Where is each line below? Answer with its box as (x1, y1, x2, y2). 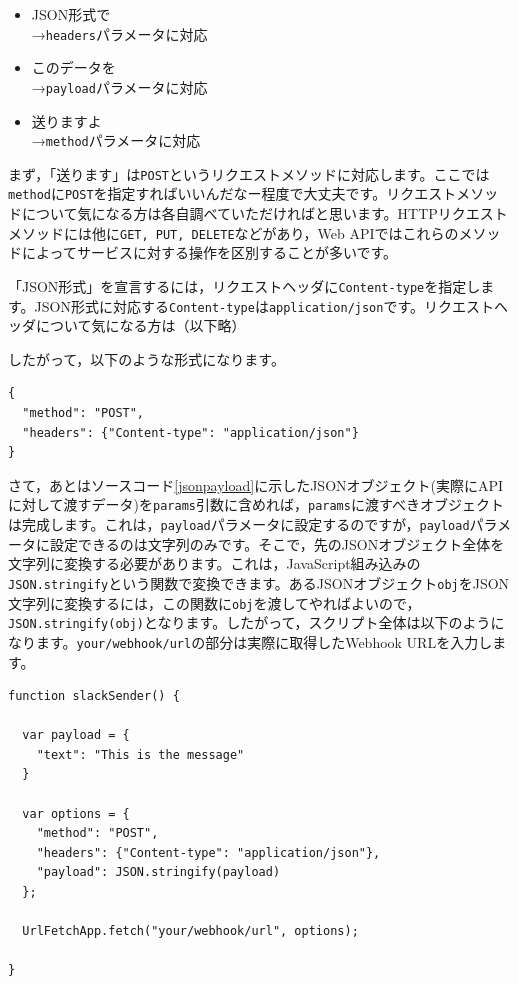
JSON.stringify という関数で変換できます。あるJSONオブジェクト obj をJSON (8, 572, 510, 593)
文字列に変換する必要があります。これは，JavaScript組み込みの (8, 553, 421, 574)
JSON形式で (31, 4, 111, 24)
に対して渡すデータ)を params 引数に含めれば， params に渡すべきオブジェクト (8, 494, 504, 515)
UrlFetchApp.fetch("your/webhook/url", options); (22, 924, 359, 939)
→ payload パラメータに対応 (31, 76, 208, 97)
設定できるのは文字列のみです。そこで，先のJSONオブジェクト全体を (49, 533, 505, 554)
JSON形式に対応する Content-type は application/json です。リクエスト (34, 295, 495, 316)
